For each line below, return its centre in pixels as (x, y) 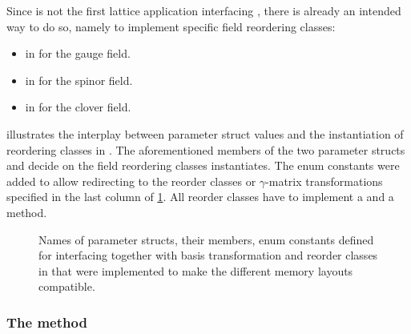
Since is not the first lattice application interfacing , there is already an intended (204, 10)
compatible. (67, 286)
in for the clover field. (78, 107)
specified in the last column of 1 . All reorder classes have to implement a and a (200, 197)
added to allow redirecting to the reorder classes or (131, 181)
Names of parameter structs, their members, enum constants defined (206, 239)
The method (47, 322)
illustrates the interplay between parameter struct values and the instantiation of (205, 133)
